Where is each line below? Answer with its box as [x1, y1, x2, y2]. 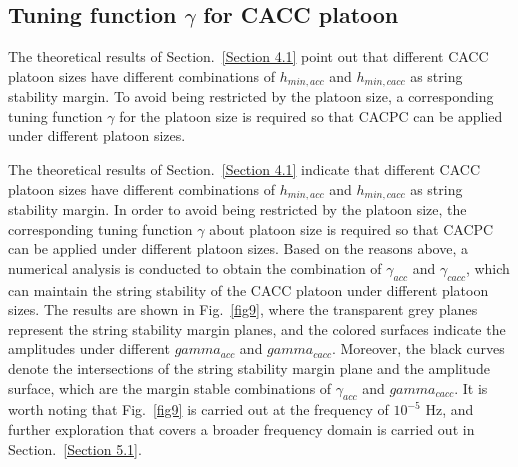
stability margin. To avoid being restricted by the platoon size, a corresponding [8, 86, 494, 107]
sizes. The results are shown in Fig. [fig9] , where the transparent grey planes [8, 299, 478, 320]
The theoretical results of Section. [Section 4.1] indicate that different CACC [8, 159, 481, 180]
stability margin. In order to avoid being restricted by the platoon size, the [8, 199, 467, 220]
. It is [454, 377, 488, 398]
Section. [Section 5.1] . [8, 438, 142, 459]
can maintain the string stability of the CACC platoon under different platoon [8, 279, 489, 300]
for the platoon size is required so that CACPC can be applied [119, 105, 503, 126]
